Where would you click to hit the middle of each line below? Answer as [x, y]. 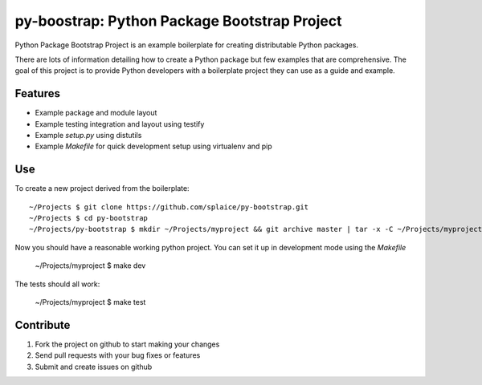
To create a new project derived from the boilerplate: [102, 188]
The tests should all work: [57, 284]
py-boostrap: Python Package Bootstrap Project [178, 21]
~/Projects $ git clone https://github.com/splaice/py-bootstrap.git [169, 207]
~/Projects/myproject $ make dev [90, 265]
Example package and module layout [96, 113]
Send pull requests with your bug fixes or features [118, 355]
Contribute [43, 325]
